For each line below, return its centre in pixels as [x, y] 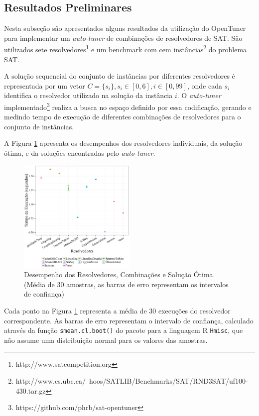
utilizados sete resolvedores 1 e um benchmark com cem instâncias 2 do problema [126, 49]
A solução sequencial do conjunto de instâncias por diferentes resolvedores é [120, 76]
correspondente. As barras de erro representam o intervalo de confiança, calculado [129, 320]
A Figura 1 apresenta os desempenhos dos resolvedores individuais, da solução [123, 143]
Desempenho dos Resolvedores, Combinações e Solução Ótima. [120, 274]
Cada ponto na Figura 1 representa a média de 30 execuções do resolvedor [117, 311]
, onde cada [204, 85]
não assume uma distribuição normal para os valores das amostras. [106, 340]
